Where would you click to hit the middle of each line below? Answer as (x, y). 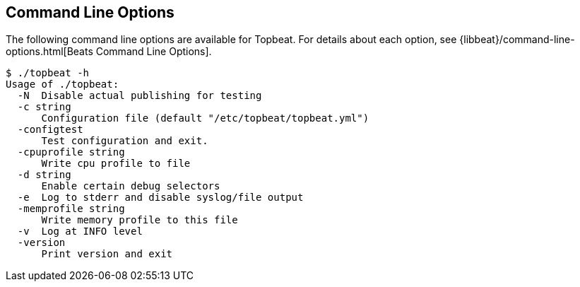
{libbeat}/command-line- (517, 40)
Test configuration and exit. (125, 141)
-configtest (50, 130)
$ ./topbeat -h (48, 73)
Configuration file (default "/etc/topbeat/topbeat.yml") (205, 118)
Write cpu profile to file (116, 164)
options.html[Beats (49, 52)
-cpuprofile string (71, 152)
